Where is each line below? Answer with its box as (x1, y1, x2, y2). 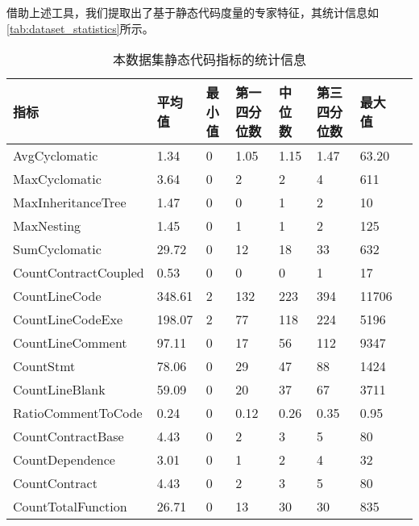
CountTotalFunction (13, 497, 127, 516)
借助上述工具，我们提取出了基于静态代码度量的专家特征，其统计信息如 (6, 4, 379, 20)
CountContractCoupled (13, 263, 144, 282)
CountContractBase (13, 427, 124, 446)
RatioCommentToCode (13, 403, 143, 423)
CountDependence (13, 450, 115, 470)
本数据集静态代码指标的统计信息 (112, 50, 306, 69)
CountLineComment (13, 333, 127, 353)
